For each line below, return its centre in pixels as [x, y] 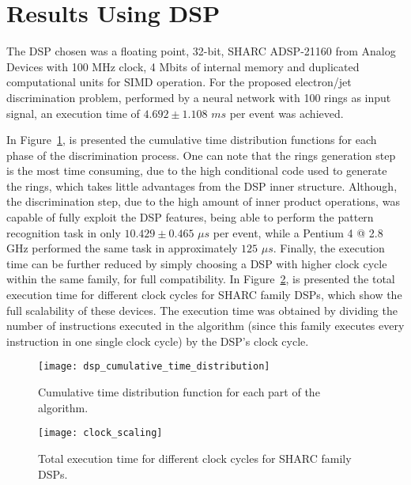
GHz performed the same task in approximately [122, 248]
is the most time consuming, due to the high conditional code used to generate [197, 171]
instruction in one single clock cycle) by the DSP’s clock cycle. [158, 341]
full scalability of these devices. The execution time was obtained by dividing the [202, 310]
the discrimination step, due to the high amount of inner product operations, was [203, 201]
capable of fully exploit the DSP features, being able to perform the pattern [190, 217]
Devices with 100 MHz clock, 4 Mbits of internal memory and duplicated [183, 66]
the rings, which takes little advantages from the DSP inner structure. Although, [202, 186]
